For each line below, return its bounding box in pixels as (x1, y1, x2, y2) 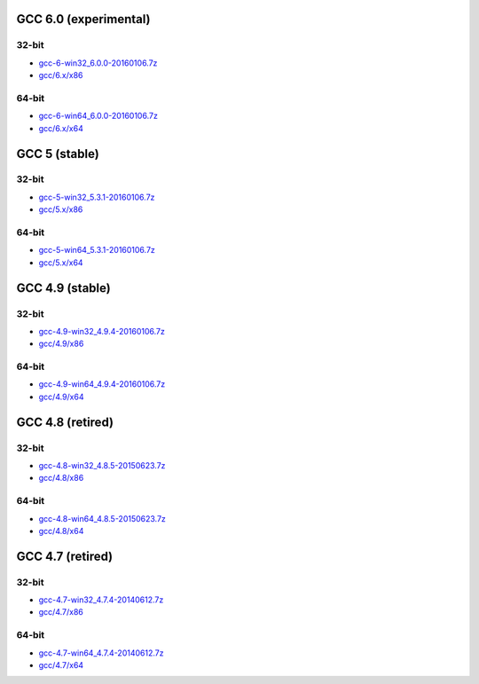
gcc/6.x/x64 (38, 122, 83, 133)
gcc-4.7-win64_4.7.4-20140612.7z (38, 648, 164, 658)
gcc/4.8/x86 (38, 473, 84, 484)
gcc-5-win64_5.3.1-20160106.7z (38, 245, 155, 256)
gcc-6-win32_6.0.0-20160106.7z (38, 58, 158, 68)
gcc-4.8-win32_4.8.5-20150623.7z (38, 460, 166, 470)
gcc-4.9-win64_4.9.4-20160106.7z (38, 379, 166, 389)
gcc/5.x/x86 (38, 204, 83, 215)
